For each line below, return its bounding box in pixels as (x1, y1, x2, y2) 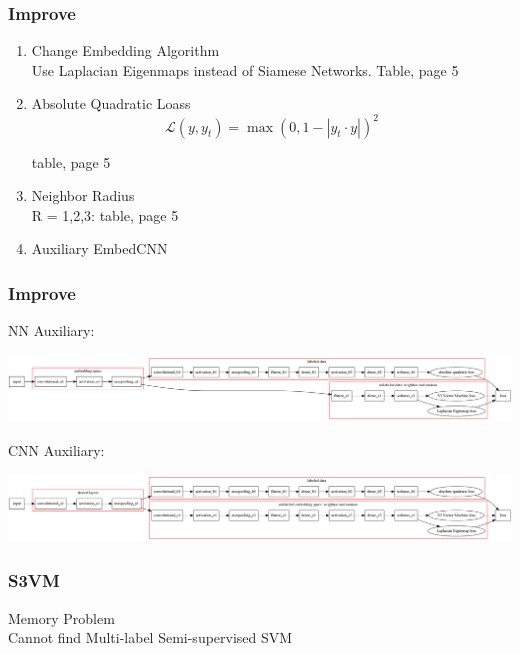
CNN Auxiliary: (8, 439, 105, 460)
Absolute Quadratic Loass (31, 93, 191, 114)
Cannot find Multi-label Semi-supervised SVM (8, 627, 293, 648)
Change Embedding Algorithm (31, 40, 220, 61)
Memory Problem (8, 607, 115, 628)
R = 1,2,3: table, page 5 (31, 204, 179, 225)
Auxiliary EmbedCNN (31, 238, 168, 259)
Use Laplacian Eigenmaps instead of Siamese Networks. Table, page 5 (31, 59, 459, 80)
